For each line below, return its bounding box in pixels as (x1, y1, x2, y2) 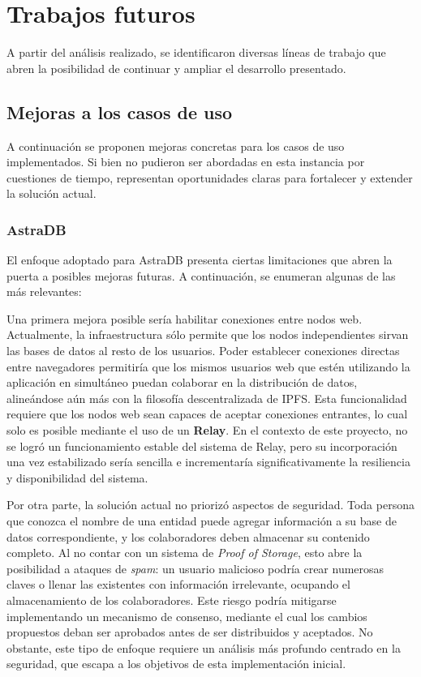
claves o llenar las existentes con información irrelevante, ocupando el (6, 576, 350, 593)
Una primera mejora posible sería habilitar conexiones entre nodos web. (6, 310, 363, 327)
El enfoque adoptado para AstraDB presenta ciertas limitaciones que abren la (6, 251, 393, 268)
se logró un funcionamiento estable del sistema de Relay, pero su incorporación (6, 437, 397, 454)
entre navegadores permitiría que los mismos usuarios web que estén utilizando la (6, 358, 410, 375)
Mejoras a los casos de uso (6, 99, 233, 124)
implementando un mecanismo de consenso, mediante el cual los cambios (6, 607, 367, 624)
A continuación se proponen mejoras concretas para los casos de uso (6, 137, 345, 154)
